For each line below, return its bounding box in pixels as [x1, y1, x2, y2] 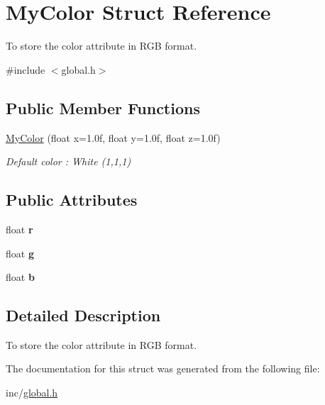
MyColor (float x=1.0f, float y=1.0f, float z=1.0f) [6, 130, 221, 145]
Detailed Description [6, 304, 161, 326]
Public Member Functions [6, 96, 200, 118]
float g [6, 245, 34, 260]
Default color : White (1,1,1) [6, 154, 131, 169]
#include [6, 62, 45, 77]
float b [6, 270, 35, 284]
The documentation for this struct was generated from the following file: [6, 361, 320, 376]
